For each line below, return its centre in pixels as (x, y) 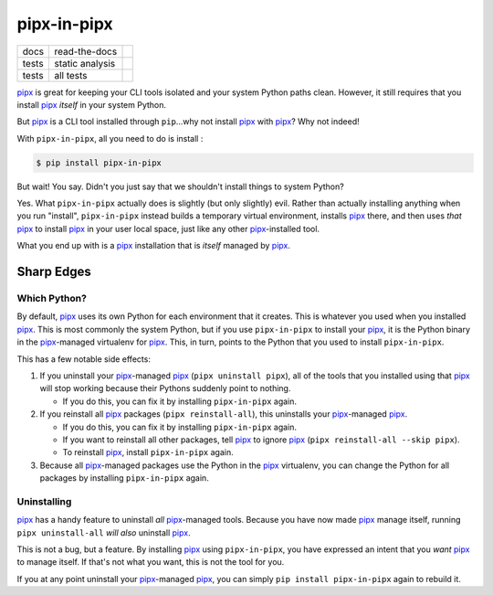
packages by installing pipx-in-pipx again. (124, 478)
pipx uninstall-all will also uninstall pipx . (104, 532)
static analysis (85, 63)
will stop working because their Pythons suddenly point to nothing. (165, 388)
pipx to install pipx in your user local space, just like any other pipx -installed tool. (168, 228)
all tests (71, 75)
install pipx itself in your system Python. (92, 104)
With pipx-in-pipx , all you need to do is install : (110, 138)
